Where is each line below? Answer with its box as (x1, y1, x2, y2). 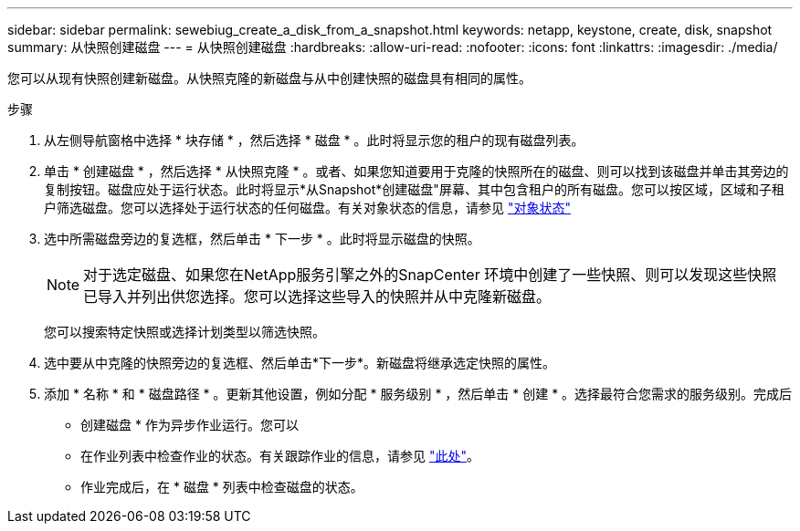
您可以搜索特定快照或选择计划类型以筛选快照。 (44, 324, 325, 339)
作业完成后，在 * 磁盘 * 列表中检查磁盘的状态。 (80, 479, 363, 495)
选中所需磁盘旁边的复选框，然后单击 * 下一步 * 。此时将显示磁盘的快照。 (44, 231, 480, 246)
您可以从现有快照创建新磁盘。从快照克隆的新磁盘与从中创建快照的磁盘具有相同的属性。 (7, 70, 532, 86)
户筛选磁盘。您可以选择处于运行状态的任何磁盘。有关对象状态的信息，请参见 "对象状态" (44, 200, 571, 215)
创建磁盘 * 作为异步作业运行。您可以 (80, 417, 299, 432)
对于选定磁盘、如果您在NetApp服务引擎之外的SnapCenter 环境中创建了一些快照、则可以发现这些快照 (83, 265, 777, 284)
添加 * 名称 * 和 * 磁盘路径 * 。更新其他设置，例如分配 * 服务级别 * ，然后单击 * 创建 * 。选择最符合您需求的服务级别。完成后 (44, 386, 793, 401)
